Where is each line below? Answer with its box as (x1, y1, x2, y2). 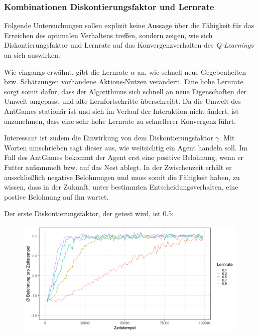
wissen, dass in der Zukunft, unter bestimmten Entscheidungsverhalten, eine (4, 182, 238, 192)
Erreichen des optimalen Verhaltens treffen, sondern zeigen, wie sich (4, 30, 213, 40)
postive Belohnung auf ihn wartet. (4, 191, 109, 202)
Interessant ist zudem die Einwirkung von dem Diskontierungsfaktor (4, 132, 213, 143)
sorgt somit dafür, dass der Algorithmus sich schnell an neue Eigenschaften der (4, 86, 246, 96)
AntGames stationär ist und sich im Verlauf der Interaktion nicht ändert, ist (4, 105, 239, 116)
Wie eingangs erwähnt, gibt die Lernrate (4, 66, 128, 77)
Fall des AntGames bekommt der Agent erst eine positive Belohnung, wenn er (4, 152, 243, 162)
